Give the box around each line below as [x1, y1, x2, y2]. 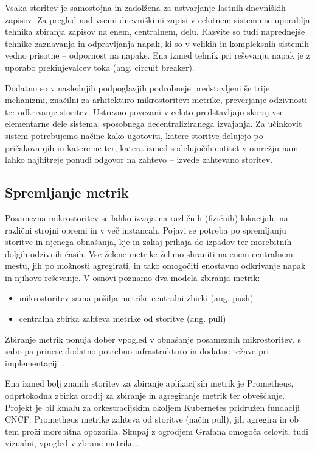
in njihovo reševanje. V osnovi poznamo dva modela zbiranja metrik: [5, 271, 260, 284]
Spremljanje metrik [5, 183, 129, 202]
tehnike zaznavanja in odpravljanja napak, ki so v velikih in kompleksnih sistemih [5, 37, 310, 49]
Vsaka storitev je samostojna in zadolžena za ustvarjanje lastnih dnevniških [5, 1, 286, 13]
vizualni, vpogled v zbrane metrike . [5, 437, 139, 449]
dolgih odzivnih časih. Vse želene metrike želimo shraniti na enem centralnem [5, 247, 293, 260]
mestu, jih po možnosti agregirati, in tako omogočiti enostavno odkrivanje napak [5, 259, 306, 272]
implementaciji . [5, 356, 65, 369]
